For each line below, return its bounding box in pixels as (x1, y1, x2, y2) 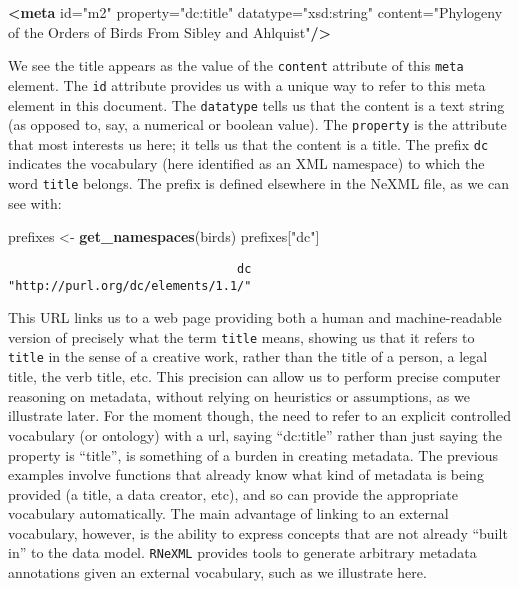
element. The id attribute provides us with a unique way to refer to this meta (8, 74, 486, 95)
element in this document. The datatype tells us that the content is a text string (8, 94, 505, 115)
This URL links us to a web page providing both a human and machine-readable (8, 307, 502, 328)
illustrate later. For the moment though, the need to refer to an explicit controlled (8, 405, 511, 426)
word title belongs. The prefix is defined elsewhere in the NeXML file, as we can (8, 173, 510, 194)
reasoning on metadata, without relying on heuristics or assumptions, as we (8, 385, 470, 406)
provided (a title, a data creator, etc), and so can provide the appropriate (8, 483, 458, 504)
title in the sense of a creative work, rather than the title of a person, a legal (8, 346, 488, 367)
